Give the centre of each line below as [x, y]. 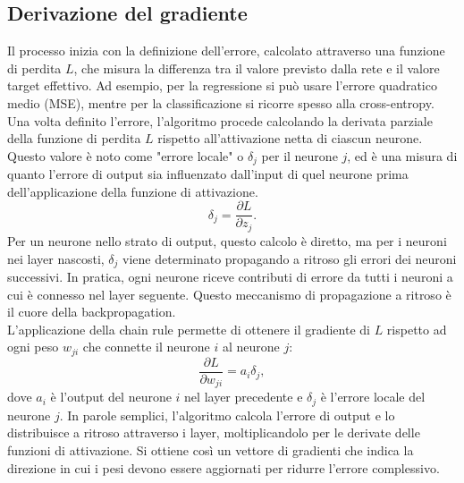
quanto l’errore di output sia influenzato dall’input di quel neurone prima [208, 174]
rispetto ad [417, 329]
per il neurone [299, 155]
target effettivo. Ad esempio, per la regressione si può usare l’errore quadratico [222, 85]
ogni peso [33, 347]
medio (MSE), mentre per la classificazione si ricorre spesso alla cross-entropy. [221, 102]
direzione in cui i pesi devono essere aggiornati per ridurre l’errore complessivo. [224, 467]
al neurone [251, 347]
